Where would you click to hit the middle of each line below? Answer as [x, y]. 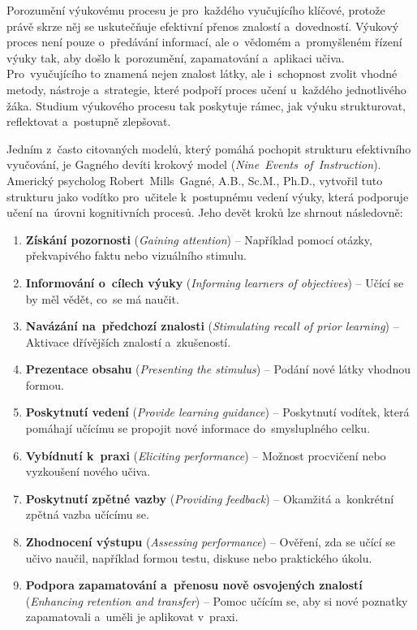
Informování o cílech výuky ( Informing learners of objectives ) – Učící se [215, 282]
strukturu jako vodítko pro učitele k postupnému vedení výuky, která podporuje [208, 196]
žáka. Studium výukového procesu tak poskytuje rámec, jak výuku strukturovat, [206, 105]
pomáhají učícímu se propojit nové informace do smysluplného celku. [198, 428]
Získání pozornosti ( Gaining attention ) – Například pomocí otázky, [199, 239]
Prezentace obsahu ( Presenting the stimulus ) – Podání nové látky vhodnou [218, 369]
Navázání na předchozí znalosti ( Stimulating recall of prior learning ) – [212, 326]
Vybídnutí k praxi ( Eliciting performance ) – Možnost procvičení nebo [206, 455]
